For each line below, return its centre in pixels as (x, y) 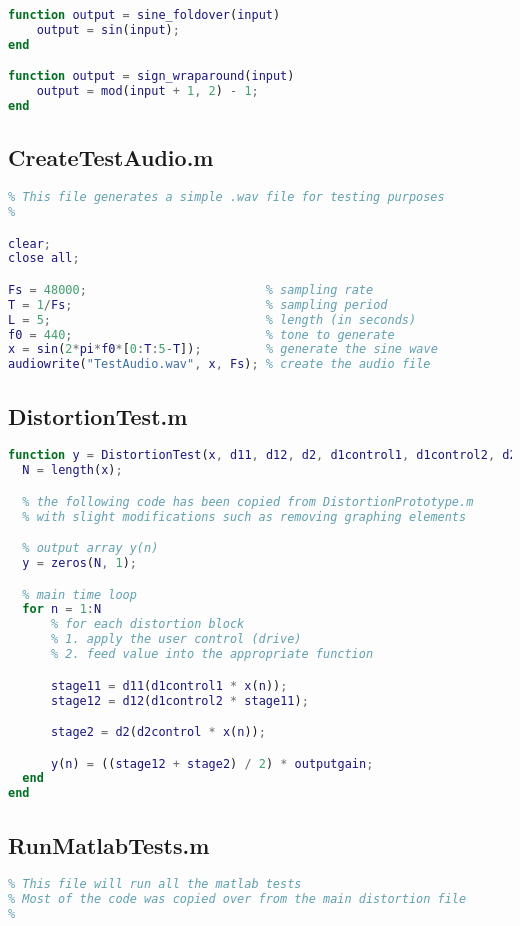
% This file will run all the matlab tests (155, 884)
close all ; (44, 258)
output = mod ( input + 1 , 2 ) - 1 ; (147, 91)
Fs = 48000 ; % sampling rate (191, 289)
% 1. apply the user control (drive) (176, 639)
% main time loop (79, 594)
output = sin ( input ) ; (108, 29)
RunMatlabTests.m (109, 844)
